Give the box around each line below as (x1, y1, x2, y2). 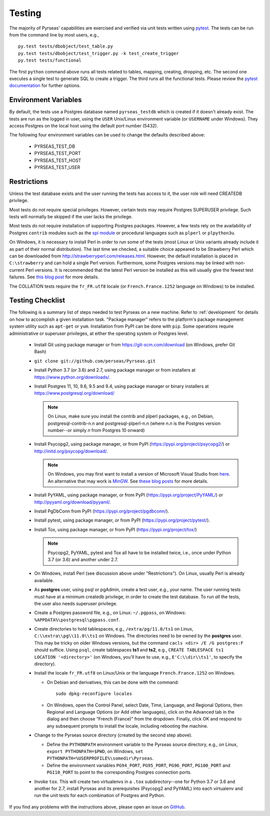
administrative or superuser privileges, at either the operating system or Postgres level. (9, 330, 188, 336)
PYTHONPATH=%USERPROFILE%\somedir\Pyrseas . (46, 755, 154, 762)
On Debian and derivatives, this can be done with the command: (46, 679, 179, 685)
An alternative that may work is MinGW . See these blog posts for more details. (47, 478, 208, 484)
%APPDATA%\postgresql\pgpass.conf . (34, 617, 120, 623)
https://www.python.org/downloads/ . (34, 374, 110, 380)
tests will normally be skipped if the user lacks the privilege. (9, 214, 132, 219)
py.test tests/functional (18, 57, 82, 63)
